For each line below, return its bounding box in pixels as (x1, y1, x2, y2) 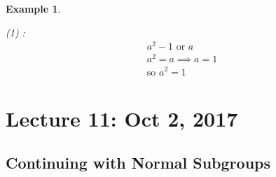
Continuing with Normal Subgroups (6, 152, 271, 174)
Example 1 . (6, 1, 61, 15)
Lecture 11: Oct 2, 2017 (6, 104, 238, 132)
